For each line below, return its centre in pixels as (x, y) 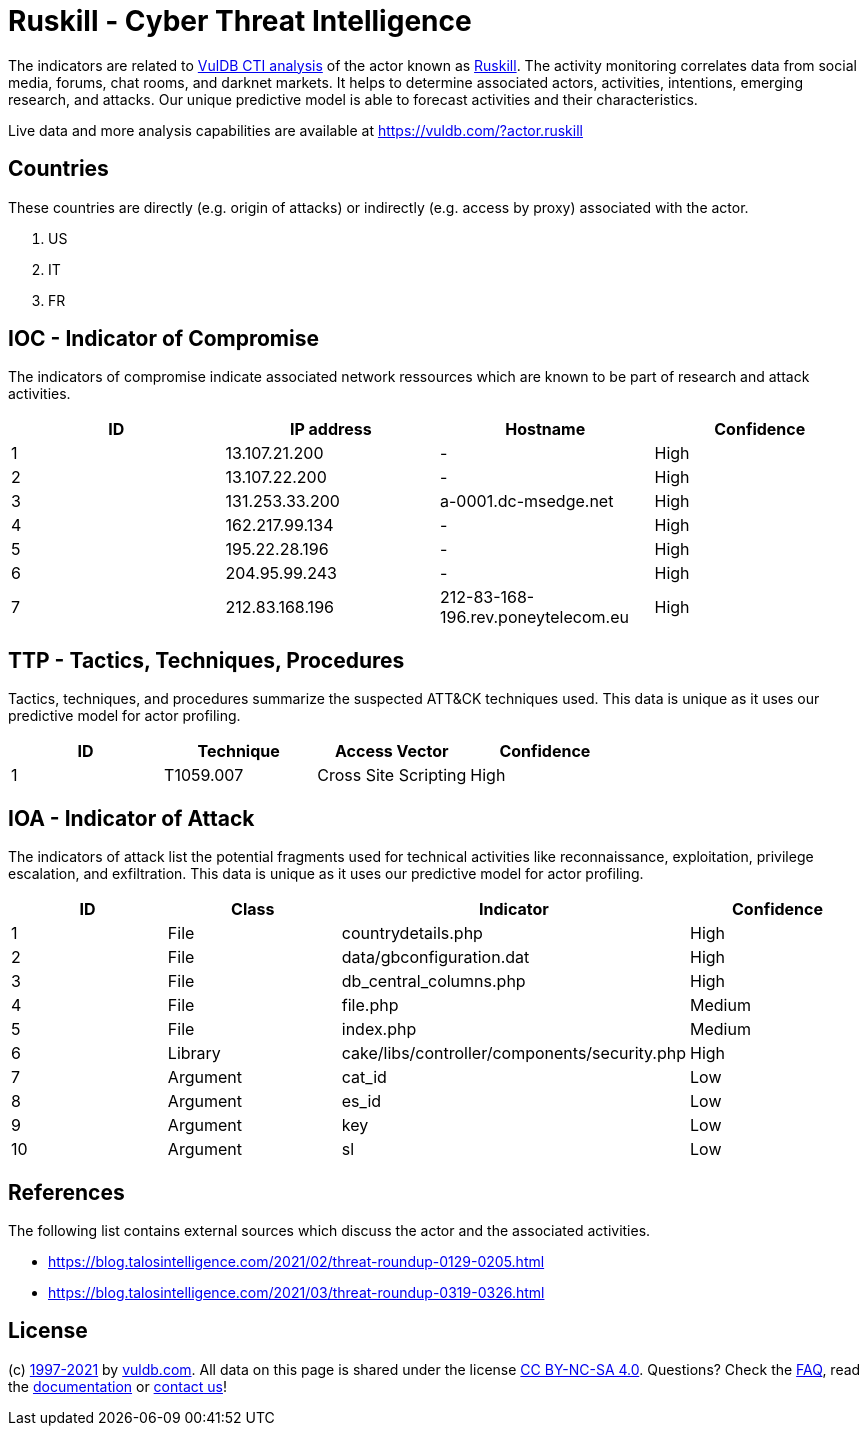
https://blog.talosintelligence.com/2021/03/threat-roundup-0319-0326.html (296, 1292)
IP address (330, 429)
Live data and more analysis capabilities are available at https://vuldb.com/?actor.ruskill (295, 130)
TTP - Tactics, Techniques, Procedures (206, 660)
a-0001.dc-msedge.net (527, 501)
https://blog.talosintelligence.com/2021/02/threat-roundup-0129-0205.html (296, 1261)
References (66, 1192)
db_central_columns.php (433, 981)
